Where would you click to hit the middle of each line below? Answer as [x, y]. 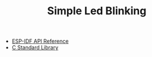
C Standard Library [35, 47]
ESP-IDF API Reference [40, 41]
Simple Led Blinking [97, 11]
